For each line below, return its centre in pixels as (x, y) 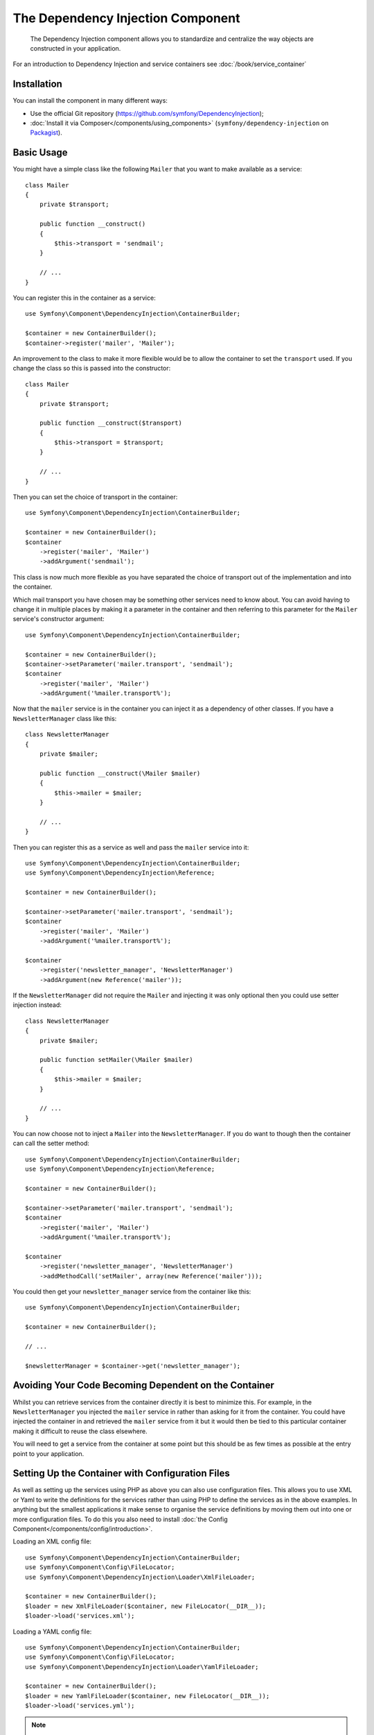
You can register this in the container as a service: (84, 298)
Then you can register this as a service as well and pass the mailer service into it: (131, 847)
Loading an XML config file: (52, 1541)
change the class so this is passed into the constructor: (92, 369)
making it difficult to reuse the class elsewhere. (80, 1431)
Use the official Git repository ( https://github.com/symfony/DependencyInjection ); (147, 113)
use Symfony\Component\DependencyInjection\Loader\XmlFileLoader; (140, 1577)
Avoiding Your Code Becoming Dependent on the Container (144, 1386)
